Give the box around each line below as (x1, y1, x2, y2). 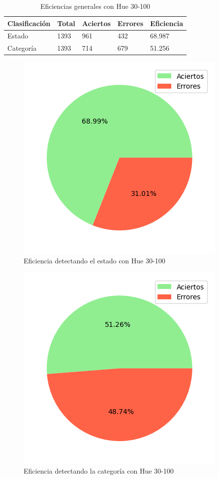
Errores (117, 18, 144, 28)
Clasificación (7, 18, 51, 28)
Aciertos (82, 18, 111, 28)
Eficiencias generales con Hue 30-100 (40, 1, 151, 11)
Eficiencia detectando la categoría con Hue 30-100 (24, 466, 174, 476)
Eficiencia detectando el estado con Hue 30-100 (24, 255, 165, 265)
